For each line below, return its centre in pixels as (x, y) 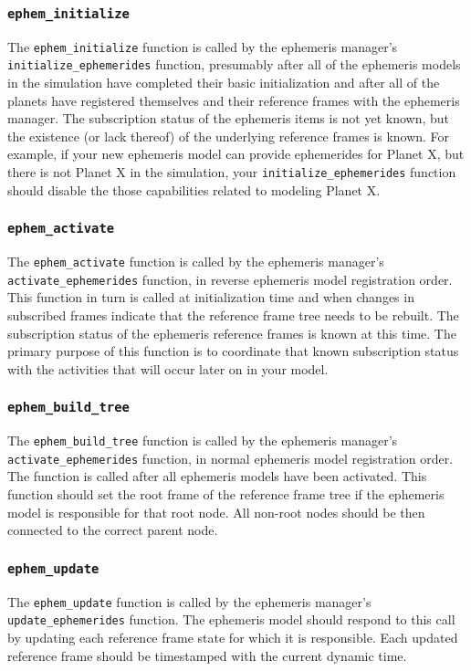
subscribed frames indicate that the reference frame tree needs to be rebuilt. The (233, 315)
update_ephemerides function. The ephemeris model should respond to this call (231, 619)
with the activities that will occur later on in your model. (168, 368)
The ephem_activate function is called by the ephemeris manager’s (196, 262)
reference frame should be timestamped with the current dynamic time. (207, 655)
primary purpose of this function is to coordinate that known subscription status (233, 351)
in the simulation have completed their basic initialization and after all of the (224, 83)
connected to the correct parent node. (113, 530)
